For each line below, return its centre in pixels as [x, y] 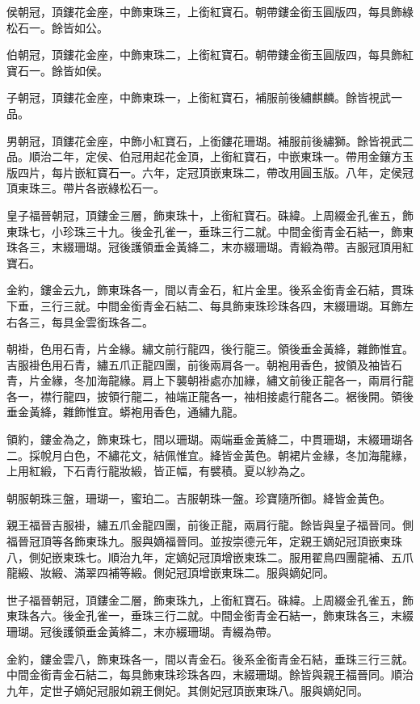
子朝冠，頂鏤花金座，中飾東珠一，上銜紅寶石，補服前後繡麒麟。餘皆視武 [199, 97]
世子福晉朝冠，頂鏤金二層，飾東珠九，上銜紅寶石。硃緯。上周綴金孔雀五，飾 [210, 599]
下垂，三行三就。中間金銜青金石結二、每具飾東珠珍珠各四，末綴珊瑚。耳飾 [204, 305]
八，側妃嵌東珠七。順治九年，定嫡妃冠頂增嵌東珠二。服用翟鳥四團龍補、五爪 [210, 556]
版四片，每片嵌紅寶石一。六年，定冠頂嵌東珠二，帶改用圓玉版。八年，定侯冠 [210, 172]
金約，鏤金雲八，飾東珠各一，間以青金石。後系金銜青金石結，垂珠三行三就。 [210, 658]
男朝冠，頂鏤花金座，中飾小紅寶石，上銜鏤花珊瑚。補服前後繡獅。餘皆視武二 [210, 140]
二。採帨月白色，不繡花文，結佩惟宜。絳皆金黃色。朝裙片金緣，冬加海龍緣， [210, 455]
